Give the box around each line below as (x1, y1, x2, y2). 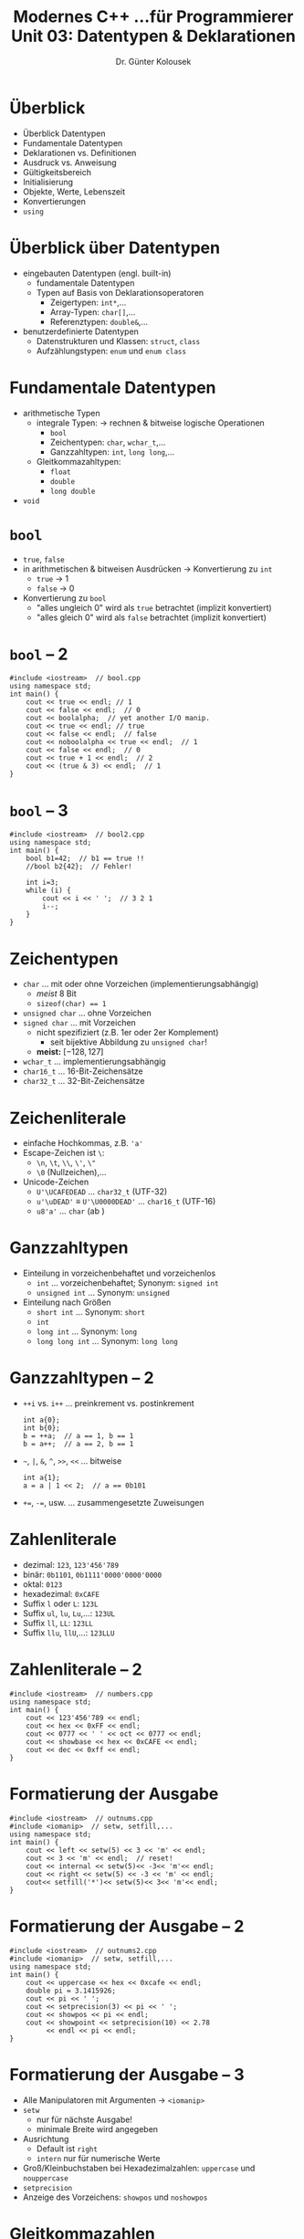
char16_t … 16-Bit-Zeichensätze (22, 1066, 143, 1077)
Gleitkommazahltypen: (36, 456, 121, 467)
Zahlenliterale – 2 (9, 1659, 143, 1680)
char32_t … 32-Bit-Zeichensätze (22, 1076, 145, 1087)
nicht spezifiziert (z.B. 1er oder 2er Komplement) (36, 1027, 219, 1038)
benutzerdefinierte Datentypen (22, 326, 140, 337)
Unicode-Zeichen (22, 1176, 89, 1188)
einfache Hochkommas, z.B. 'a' (22, 1138, 143, 1149)
